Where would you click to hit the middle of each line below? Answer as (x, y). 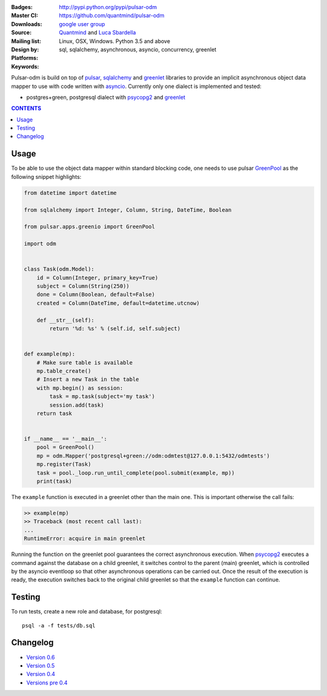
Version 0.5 (41, 665)
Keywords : (25, 66)
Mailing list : (26, 41)
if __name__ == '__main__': (65, 439)
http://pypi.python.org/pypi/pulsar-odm (108, 7)
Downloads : (27, 24)
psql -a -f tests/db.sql (59, 625)
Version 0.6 (41, 657)
